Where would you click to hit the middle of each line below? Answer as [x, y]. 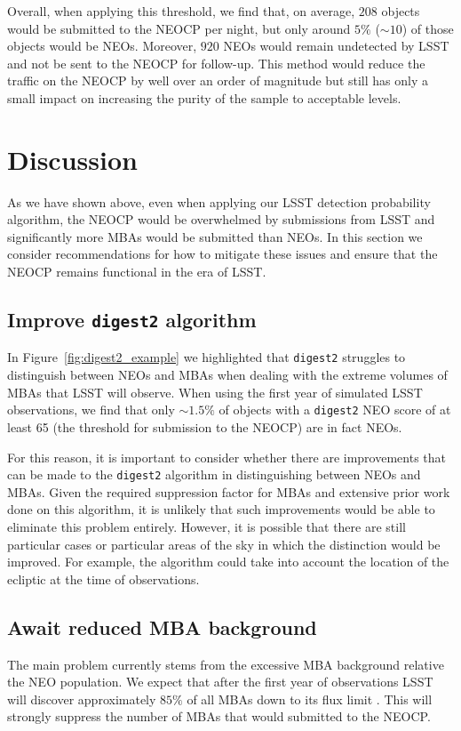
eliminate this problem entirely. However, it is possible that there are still [207, 526]
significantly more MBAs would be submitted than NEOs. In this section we [215, 236]
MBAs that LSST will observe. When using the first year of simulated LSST [215, 392]
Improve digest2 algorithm [132, 320]
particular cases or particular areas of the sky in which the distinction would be [224, 544]
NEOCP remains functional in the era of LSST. [137, 272]
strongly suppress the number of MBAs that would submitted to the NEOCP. [219, 716]
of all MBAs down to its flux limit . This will [310, 699]
